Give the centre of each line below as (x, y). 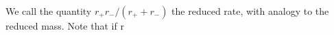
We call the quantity (49, 11)
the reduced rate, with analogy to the (250, 11)
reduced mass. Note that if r (65, 26)
